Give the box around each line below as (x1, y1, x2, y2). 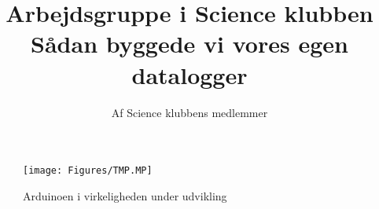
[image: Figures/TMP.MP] (23, 165, 153, 177)
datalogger (131, 58, 248, 90)
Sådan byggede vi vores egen (31, 27, 348, 60)
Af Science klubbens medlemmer (111, 104, 268, 120)
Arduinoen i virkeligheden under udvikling (23, 187, 227, 203)
